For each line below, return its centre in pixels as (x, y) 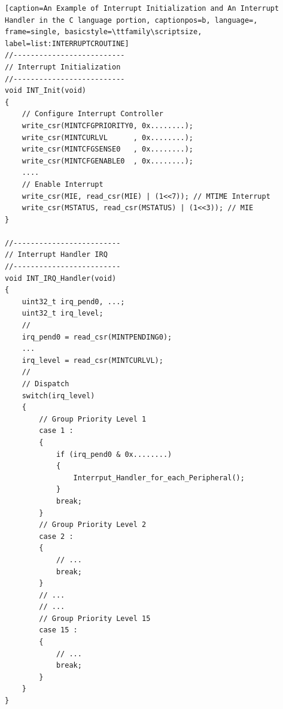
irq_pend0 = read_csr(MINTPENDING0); (97, 337)
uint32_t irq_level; (63, 313)
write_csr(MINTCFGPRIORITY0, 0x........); (107, 125)
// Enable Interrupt (63, 184)
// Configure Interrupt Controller (92, 114)
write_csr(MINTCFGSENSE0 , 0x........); (107, 149)
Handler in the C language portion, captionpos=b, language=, (131, 20)
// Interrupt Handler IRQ (56, 255)
